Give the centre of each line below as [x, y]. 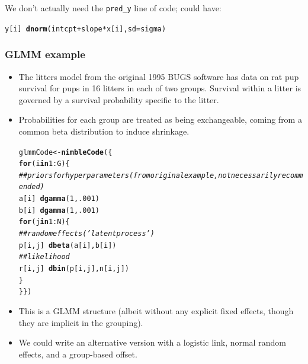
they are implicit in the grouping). [81, 322]
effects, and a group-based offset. [78, 354]
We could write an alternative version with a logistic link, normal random [152, 342]
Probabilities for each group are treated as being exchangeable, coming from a [160, 119]
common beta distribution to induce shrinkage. [104, 131]
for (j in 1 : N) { [44, 222]
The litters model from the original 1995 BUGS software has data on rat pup [159, 76]
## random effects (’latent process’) [86, 234]
